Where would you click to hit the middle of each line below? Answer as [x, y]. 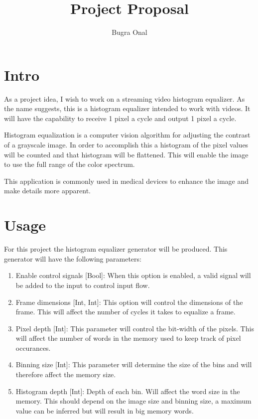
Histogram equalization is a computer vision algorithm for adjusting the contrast [127, 135]
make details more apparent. [47, 191]
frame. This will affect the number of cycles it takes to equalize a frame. [126, 312]
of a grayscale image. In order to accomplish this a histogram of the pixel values [126, 145]
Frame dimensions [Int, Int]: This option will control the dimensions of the [129, 302]
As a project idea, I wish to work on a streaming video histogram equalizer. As [125, 98]
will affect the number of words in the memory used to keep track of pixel [128, 338]
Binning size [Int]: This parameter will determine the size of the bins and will [134, 364]
